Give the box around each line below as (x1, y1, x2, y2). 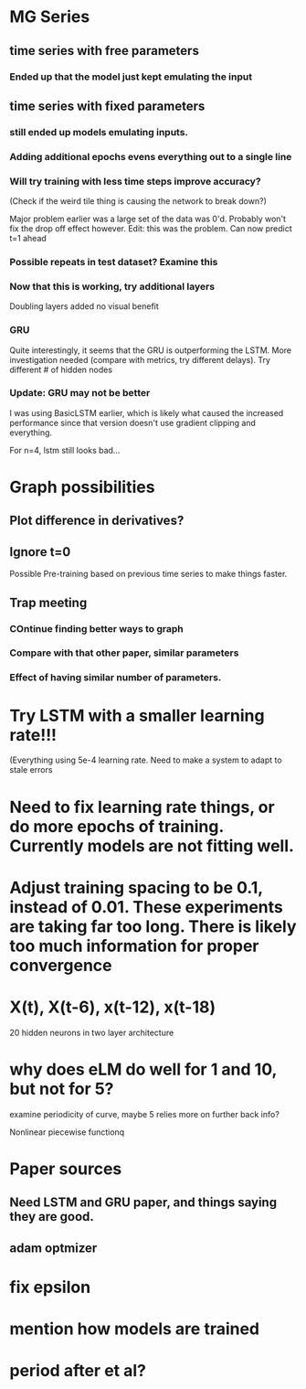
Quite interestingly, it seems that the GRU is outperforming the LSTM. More (9, 345, 292, 356)
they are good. (9, 1209, 94, 1224)
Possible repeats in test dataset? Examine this (9, 255, 218, 268)
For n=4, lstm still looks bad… (9, 444, 121, 455)
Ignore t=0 (9, 544, 71, 560)
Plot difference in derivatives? (9, 513, 185, 529)
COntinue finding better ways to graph (9, 622, 185, 635)
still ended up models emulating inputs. (9, 125, 189, 138)
